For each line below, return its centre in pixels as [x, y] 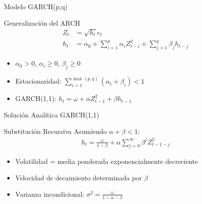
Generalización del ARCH [42, 22]
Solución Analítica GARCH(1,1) [52, 114]
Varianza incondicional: [50, 194]
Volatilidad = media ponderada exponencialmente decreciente [107, 161]
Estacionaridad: [38, 81]
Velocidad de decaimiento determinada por [79, 178]
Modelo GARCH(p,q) [36, 6]
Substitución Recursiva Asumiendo [55, 131]
